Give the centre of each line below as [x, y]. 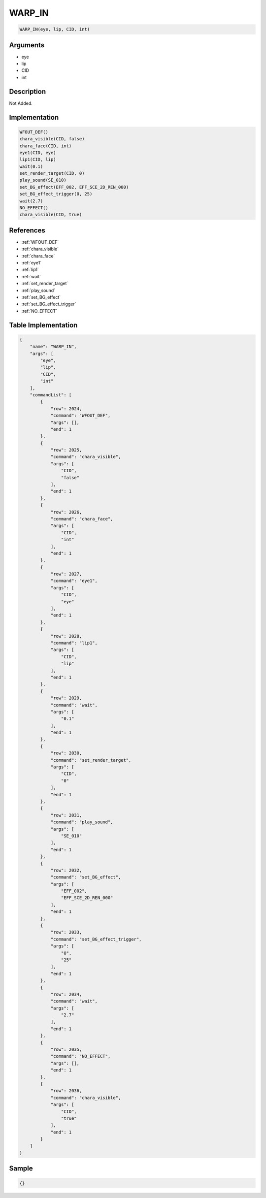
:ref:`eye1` [32, 263]
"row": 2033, [66, 932]
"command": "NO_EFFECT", [81, 1056]
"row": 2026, [66, 512]
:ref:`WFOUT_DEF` [40, 242]
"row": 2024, [66, 408]
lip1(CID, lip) [38, 160]
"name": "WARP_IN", [53, 347]
